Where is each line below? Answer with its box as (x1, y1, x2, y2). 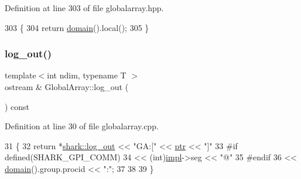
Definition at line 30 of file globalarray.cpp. (5, 120, 159, 132)
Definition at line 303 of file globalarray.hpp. (5, 2, 164, 13)
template (5, 69, 36, 81)
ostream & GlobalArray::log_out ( (5, 81, 129, 92)
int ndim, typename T (47, 69, 126, 81)
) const (5, 100, 30, 112)
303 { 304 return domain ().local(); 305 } (5, 21, 149, 33)
